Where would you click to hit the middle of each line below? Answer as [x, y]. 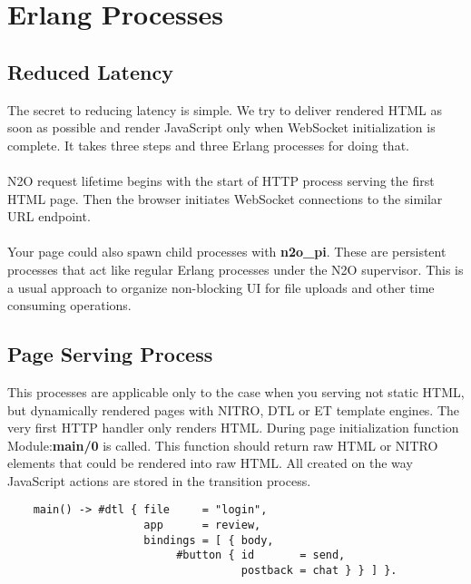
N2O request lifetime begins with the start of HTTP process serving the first [221, 180]
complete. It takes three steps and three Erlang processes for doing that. [208, 145]
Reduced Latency [90, 71]
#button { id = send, [261, 555]
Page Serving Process [110, 354]
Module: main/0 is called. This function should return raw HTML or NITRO [223, 445]
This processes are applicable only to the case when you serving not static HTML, [236, 391]
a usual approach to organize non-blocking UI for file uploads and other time [221, 287]
